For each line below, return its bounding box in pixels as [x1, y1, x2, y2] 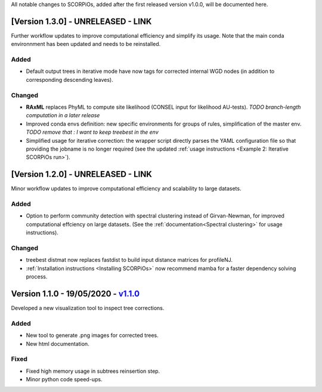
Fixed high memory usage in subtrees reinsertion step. [26, 367, 160, 375]
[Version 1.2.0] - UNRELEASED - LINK [11, 169, 152, 179]
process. [26, 273, 48, 280]
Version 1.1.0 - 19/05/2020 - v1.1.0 [11, 289, 140, 299]
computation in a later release [26, 112, 100, 119]
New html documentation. [26, 340, 89, 347]
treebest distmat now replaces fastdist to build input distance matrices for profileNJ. [26, 256, 233, 264]
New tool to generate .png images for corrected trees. [26, 332, 159, 339]
